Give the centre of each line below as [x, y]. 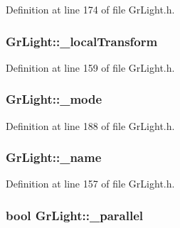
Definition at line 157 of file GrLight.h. [90, 184]
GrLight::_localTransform [82, 41]
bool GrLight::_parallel [74, 215]
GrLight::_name [54, 157]
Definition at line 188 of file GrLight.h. [90, 125]
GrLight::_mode [54, 99]
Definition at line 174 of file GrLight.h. [90, 9]
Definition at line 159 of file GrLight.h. [90, 67]
